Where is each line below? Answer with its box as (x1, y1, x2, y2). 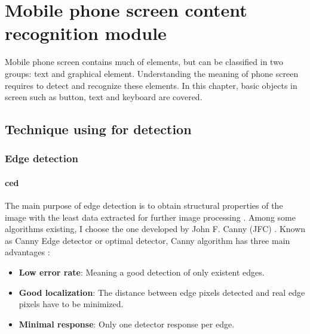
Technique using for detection (5, 120, 192, 138)
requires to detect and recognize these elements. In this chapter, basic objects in (5, 79, 297, 91)
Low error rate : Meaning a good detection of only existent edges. (19, 266, 265, 279)
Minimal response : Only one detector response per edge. (19, 317, 235, 330)
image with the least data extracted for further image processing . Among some (5, 211, 296, 223)
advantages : (5, 246, 50, 258)
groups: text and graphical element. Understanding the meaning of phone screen (5, 67, 299, 79)
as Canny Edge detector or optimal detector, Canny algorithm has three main (5, 234, 290, 246)
